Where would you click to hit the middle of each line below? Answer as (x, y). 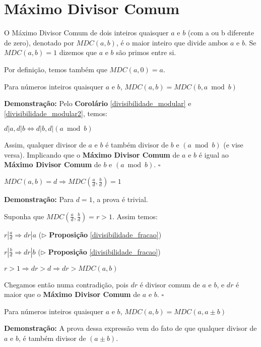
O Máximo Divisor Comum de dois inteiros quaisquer (86, 33)
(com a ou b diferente (221, 33)
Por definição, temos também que (56, 69)
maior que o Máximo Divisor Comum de (72, 294)
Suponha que (24, 216)
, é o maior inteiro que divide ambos (172, 42)
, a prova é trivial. (120, 199)
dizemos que (78, 52)
